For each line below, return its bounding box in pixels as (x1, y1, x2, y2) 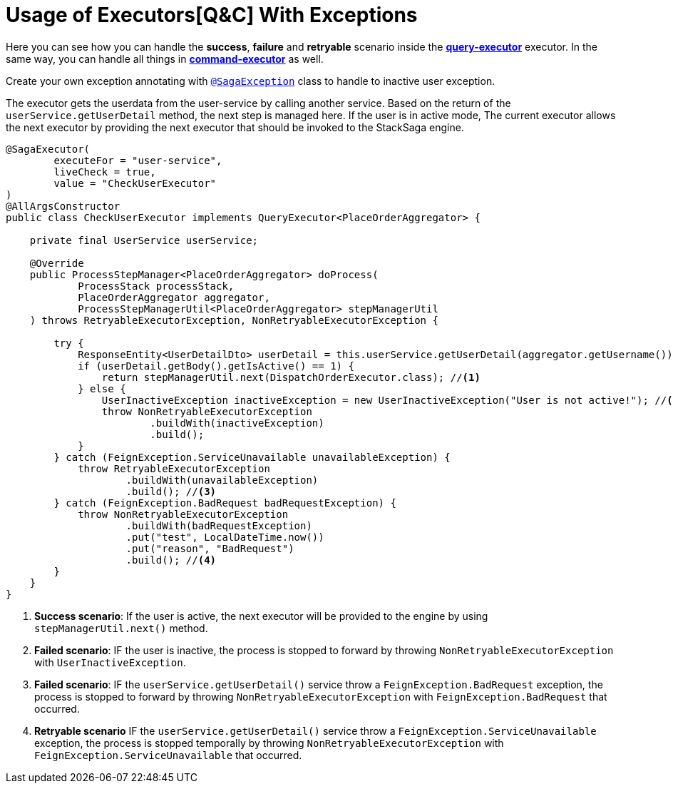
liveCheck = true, (53, 166, 156, 178)
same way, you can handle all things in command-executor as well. (6, 52, 324, 65)
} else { (78, 382, 126, 394)
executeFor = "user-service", (53, 154, 222, 166)
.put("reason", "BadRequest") (125, 542, 294, 554)
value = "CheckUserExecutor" (53, 177, 217, 189)
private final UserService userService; (29, 234, 259, 246)
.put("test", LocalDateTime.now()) (125, 531, 324, 543)
